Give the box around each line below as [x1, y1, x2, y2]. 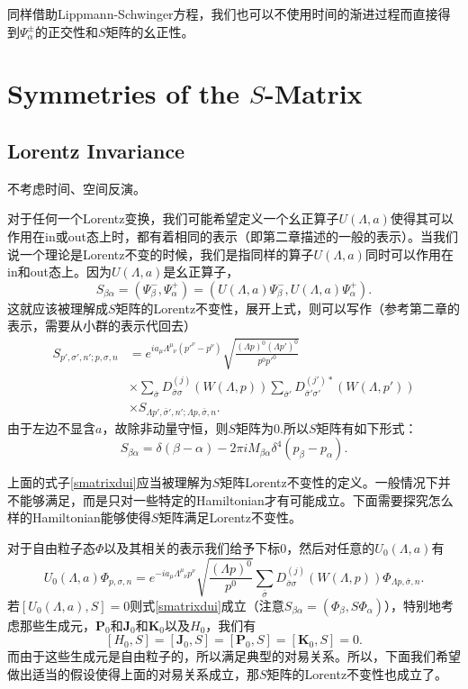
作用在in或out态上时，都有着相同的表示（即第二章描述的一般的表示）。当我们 [7, 226, 458, 245]
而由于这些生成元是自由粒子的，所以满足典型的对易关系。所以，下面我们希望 [7, 647, 461, 666]
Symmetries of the [7, 75, 240, 112]
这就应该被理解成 [7, 298, 108, 317]
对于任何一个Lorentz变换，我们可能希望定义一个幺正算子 [7, 209, 339, 228]
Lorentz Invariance [7, 136, 185, 164]
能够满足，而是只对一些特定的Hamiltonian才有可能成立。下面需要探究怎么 [19, 490, 454, 509]
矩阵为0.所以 [236, 418, 309, 437]
